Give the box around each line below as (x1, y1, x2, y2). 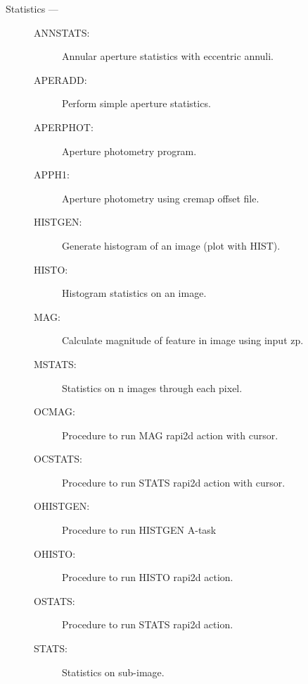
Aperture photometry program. (62, 143, 197, 158)
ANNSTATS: (34, 25, 90, 39)
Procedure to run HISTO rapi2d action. (62, 570, 233, 585)
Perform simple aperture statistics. (62, 96, 211, 111)
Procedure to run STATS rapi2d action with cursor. (62, 475, 285, 489)
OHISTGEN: (34, 499, 90, 513)
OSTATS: (34, 593, 75, 608)
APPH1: (34, 167, 70, 182)
